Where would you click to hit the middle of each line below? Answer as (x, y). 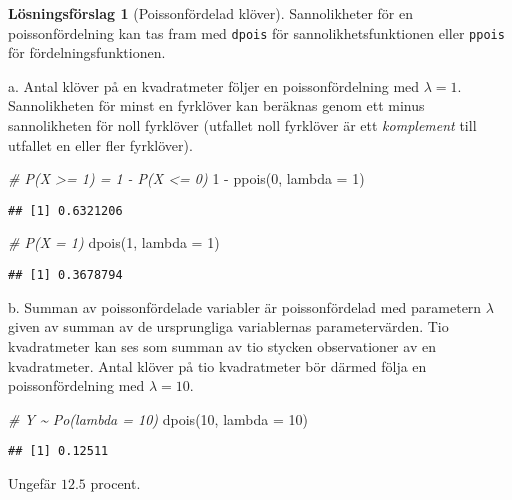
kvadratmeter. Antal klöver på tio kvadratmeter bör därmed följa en (217, 365)
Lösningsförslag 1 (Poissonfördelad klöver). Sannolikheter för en (211, 13)
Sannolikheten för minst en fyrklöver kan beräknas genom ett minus (216, 105)
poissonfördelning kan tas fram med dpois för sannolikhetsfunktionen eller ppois (256, 32)
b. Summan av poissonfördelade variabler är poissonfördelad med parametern (245, 306)
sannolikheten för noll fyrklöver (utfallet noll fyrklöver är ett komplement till (242, 125)
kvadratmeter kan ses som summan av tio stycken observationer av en (222, 345)
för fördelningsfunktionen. (87, 52)
